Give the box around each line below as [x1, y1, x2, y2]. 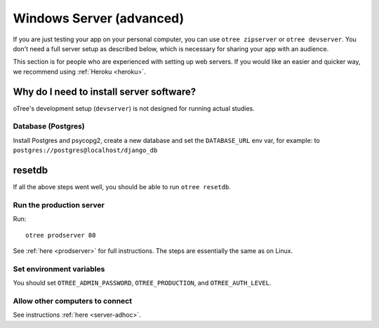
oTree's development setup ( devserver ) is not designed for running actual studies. [13, 104, 255, 112]
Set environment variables [13, 264, 105, 273]
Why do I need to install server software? [13, 86, 197, 97]
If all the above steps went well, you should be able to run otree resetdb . [13, 183, 232, 191]
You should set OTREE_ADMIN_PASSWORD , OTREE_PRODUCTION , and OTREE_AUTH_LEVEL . [13, 279, 272, 287]
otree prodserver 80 [25, 231, 96, 239]
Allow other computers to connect [13, 296, 133, 306]
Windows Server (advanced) [13, 11, 185, 26]
